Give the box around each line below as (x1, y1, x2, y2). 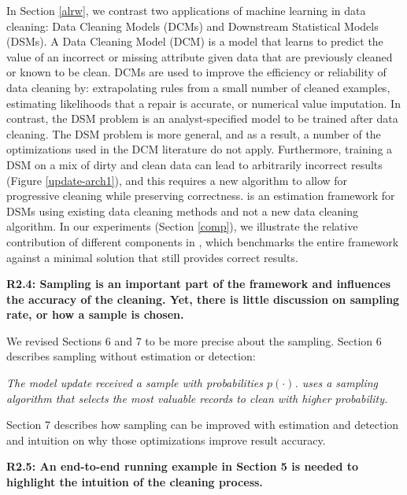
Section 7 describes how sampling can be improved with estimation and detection (6, 416, 399, 433)
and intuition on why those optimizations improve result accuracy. (6, 431, 326, 448)
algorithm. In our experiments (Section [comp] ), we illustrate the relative (6, 218, 358, 235)
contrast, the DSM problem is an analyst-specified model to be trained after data (6, 110, 398, 127)
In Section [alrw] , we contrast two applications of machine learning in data (6, 2, 366, 18)
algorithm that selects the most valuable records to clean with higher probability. (6, 390, 388, 406)
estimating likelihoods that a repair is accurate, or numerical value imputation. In (6, 94, 401, 111)
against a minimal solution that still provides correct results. (6, 249, 298, 265)
